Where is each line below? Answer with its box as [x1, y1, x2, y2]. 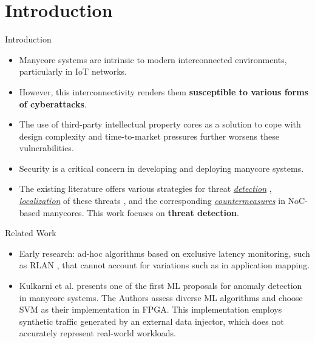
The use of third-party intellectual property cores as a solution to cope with [19, 118, 301, 131]
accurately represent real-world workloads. [19, 327, 177, 339]
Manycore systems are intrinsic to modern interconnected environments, [19, 53, 287, 66]
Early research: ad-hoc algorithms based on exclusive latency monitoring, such [19, 246, 310, 259]
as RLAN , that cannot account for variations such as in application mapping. [19, 259, 310, 271]
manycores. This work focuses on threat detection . [42, 206, 239, 219]
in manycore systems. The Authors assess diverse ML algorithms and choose [19, 291, 303, 304]
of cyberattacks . [19, 97, 87, 110]
